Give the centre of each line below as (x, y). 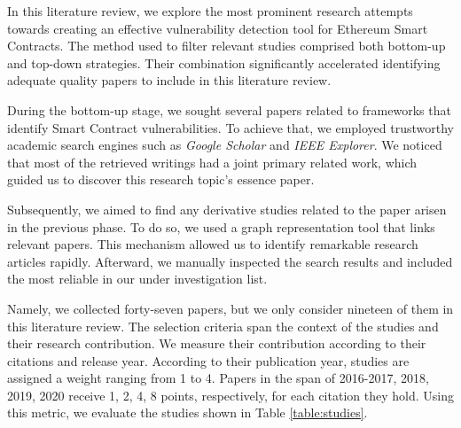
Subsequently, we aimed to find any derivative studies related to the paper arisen (227, 209)
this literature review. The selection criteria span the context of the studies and (223, 326)
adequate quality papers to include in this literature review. (169, 80)
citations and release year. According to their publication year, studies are (208, 360)
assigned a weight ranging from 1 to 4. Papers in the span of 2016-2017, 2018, (218, 378)
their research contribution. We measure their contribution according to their (217, 343)
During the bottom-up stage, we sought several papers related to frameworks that (229, 109)
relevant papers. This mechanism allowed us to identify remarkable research (213, 244)
